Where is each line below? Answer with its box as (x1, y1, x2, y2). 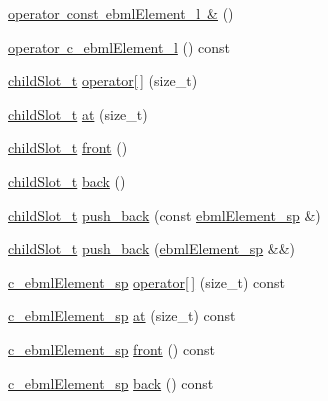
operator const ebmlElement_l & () (8, 3, 234, 23)
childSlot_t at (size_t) (8, 103, 148, 124)
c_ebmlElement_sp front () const (8, 338, 215, 359)
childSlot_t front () (8, 137, 128, 158)
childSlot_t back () (8, 170, 126, 191)
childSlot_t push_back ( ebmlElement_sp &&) (8, 238, 296, 259)
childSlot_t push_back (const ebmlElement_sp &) (8, 204, 321, 225)
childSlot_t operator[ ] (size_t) (8, 70, 198, 91)
